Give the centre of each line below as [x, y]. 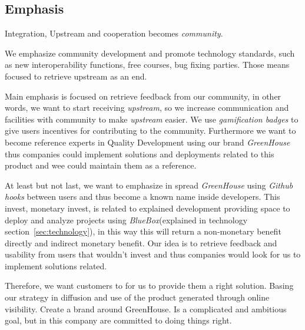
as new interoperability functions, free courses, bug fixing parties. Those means [147, 65]
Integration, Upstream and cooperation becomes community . [114, 33]
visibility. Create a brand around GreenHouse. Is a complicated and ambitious [146, 308]
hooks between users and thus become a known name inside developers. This [142, 197]
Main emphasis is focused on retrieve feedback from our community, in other [143, 96]
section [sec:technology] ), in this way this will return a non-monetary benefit [143, 231]
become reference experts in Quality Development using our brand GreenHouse [147, 142]
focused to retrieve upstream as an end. [76, 76]
